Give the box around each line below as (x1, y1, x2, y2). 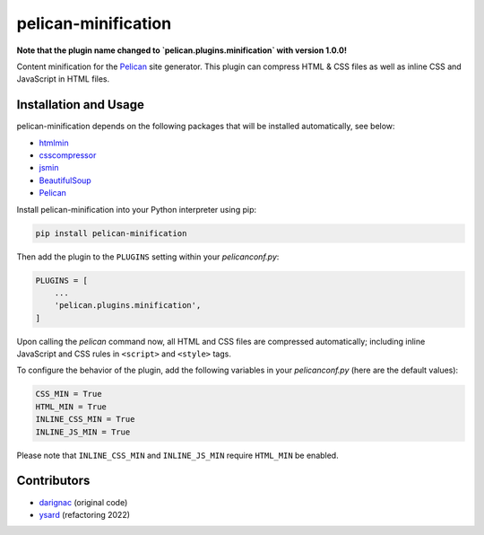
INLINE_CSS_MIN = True (35, 414, 135, 425)
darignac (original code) (39, 496, 128, 507)
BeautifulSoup (39, 175, 91, 186)
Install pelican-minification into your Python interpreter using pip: (16, 204, 257, 215)
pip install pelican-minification (35, 228, 187, 238)
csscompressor (39, 150, 97, 161)
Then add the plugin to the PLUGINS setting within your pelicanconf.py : (16, 251, 280, 262)
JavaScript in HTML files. (16, 74, 110, 84)
